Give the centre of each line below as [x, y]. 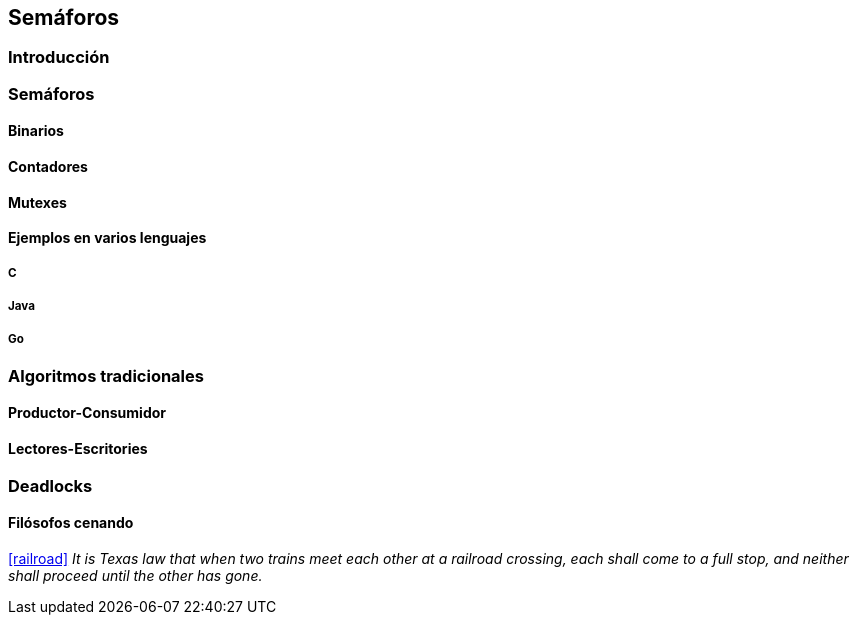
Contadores [48, 167]
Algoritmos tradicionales [106, 375]
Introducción [59, 57]
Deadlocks [50, 485]
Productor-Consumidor [87, 413]
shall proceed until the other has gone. [135, 575]
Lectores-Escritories [78, 449]
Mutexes [37, 202]
